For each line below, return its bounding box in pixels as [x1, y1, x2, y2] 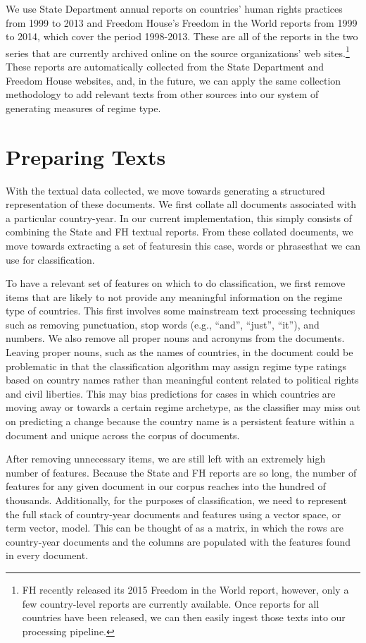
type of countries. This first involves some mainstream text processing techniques [6, 303, 355, 318]
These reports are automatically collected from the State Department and [6, 59, 324, 74]
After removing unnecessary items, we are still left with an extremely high [6, 451, 326, 466]
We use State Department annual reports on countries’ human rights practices [6, 1, 343, 16]
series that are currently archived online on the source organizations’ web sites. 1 [6, 43, 350, 60]
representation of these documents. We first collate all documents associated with [6, 197, 357, 212]
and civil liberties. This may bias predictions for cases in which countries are [6, 386, 336, 400]
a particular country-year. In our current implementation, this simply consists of [6, 210, 352, 225]
